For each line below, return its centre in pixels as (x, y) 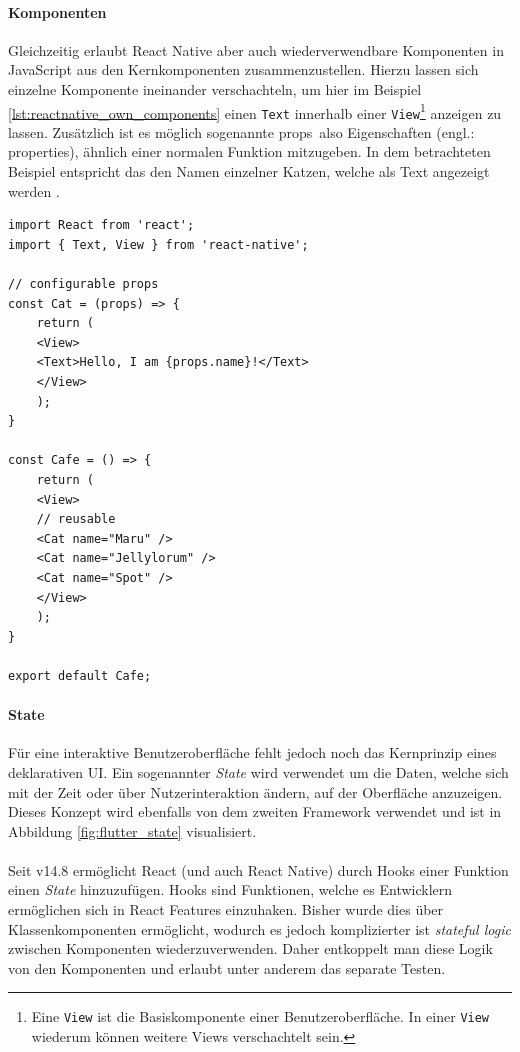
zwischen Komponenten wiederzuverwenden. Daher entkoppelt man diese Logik (250, 948)
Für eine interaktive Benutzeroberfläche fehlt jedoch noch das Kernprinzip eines (252, 752)
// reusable (76, 519)
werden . (34, 190)
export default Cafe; (80, 675)
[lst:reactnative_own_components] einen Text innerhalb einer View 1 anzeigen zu (255, 111)
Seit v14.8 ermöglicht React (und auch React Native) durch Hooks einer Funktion (258, 869)
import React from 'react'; (101, 225)
